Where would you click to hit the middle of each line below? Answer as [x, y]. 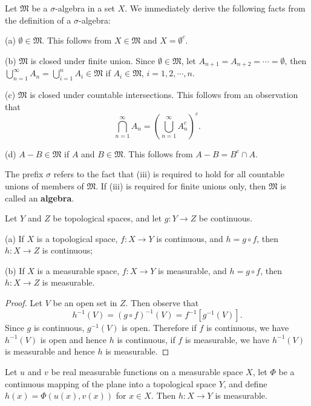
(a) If [15, 238]
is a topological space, [77, 238]
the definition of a [38, 20]
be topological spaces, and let [107, 218]
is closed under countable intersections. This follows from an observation [164, 95]
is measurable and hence [50, 351]
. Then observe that [162, 303]
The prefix [24, 174]
